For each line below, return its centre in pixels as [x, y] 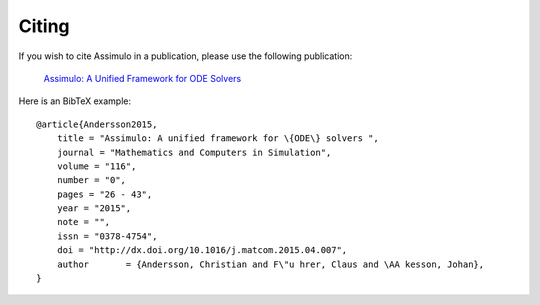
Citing [44, 26]
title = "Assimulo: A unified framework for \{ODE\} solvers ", [217, 138]
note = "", [83, 222]
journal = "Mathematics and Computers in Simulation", [194, 152]
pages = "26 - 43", [104, 194]
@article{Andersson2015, [97, 124]
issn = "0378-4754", [107, 236]
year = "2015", [94, 208]
